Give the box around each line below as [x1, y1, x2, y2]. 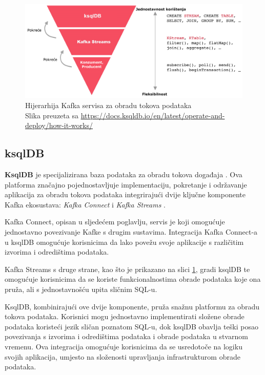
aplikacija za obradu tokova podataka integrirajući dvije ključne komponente [5, 189, 246, 200]
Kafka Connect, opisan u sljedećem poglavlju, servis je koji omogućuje [5, 216, 225, 227]
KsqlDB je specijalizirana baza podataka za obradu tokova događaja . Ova [5, 169, 242, 179]
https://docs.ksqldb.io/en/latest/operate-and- [80, 110, 225, 120]
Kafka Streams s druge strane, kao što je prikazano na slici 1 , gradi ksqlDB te [5, 263, 250, 274]
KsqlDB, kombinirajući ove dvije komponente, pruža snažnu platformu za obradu [5, 301, 259, 311]
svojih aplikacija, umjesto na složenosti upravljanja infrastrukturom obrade [5, 351, 240, 362]
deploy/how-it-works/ [25, 120, 93, 131]
